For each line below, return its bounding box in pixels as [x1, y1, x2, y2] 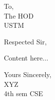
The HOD [4, 10, 34, 20]
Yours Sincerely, [4, 69, 52, 79]
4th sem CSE [4, 88, 43, 99]
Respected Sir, [4, 36, 47, 46]
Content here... [4, 53, 49, 63]
